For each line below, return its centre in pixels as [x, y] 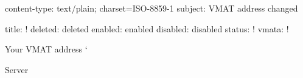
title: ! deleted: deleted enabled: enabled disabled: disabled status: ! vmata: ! [147, 28]
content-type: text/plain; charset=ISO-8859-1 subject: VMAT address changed [151, 8]
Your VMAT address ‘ [46, 49]
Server [17, 69]
